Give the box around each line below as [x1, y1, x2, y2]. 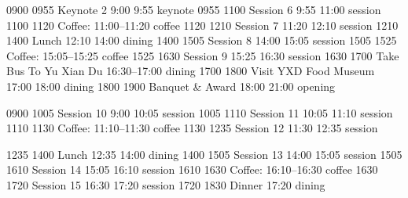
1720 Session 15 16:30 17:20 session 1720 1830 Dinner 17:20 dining [6, 176, 325, 193]
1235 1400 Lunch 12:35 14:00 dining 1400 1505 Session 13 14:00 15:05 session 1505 [6, 146, 402, 162]
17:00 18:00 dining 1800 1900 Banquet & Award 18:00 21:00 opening [6, 77, 336, 94]
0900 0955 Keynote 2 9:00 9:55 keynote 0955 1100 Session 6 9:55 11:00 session [6, 2, 381, 17]
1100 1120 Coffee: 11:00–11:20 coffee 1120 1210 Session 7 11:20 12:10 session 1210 [6, 16, 399, 33]
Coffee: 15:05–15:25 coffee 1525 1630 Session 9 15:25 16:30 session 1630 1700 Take [6, 47, 399, 63]
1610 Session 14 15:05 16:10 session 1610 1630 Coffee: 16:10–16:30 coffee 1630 [6, 161, 378, 178]
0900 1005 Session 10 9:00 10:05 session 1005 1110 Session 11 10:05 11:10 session [6, 104, 393, 121]
